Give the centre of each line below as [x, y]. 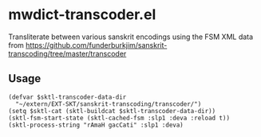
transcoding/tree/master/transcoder [67, 53]
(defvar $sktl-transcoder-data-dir [67, 97]
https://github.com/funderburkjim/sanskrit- [96, 45]
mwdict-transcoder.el [82, 15]
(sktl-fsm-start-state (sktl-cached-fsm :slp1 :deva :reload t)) [119, 118]
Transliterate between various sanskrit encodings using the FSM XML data [131, 37]
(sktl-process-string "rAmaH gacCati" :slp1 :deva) [96, 125]
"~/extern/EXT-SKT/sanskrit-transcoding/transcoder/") [109, 104]
